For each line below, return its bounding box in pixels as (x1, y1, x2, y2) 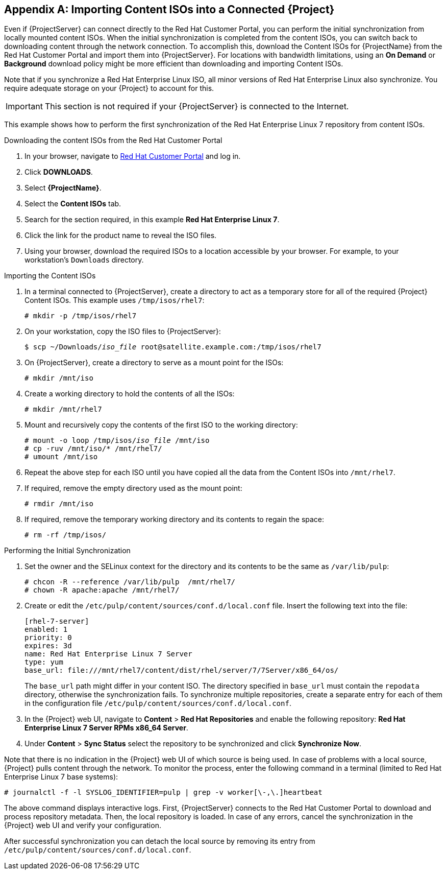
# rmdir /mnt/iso (24, 500, 93, 508)
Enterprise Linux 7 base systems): (4, 772, 118, 782)
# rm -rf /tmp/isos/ (24, 531, 107, 539)
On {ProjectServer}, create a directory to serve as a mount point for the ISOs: (24, 358, 284, 367)
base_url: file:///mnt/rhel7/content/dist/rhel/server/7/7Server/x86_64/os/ (24, 666, 339, 675)
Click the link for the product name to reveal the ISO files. (24, 231, 217, 240)
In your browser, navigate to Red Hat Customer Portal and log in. (24, 152, 241, 161)
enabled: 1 (24, 625, 68, 634)
